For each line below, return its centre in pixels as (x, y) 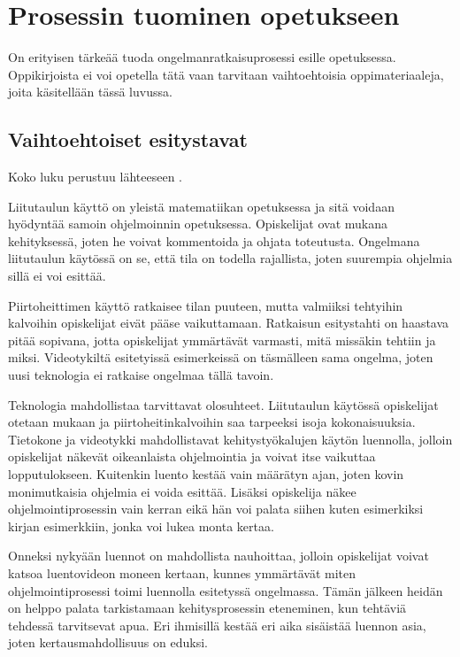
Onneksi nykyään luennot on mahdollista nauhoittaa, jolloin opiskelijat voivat (218, 556)
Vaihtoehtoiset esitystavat (128, 139)
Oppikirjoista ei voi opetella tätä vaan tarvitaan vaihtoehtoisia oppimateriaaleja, (226, 74)
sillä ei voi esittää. (57, 276)
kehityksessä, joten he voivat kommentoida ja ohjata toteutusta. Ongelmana (214, 240)
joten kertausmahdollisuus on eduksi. (108, 642)
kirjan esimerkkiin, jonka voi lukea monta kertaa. (141, 526)
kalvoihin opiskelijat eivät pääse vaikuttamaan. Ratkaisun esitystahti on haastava (229, 323)
